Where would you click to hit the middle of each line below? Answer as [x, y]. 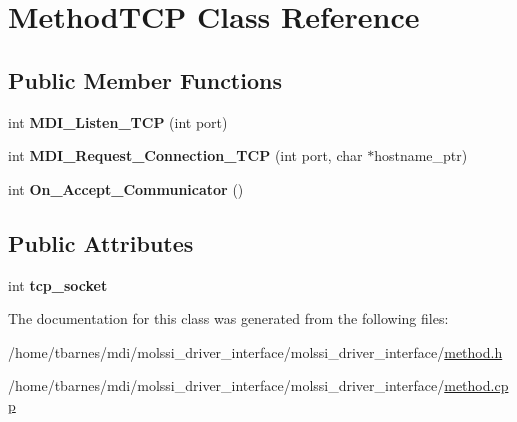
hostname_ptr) [421, 155]
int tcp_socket [58, 284]
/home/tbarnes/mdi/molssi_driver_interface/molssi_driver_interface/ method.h [255, 351]
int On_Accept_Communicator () [126, 188]
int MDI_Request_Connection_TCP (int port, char [185, 155]
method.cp [476, 385]
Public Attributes [101, 242]
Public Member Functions [145, 79]
